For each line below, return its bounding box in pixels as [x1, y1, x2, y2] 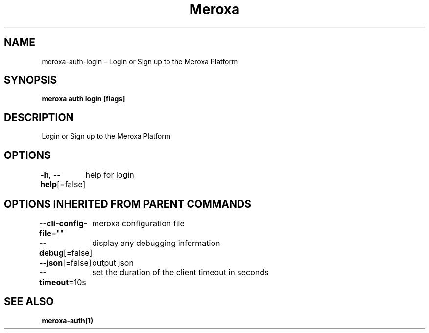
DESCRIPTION [4, 111, 74, 124]
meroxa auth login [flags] [42, 94, 125, 103]
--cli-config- [39, 218, 88, 228]
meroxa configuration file [92, 218, 185, 228]
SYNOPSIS [4, 74, 57, 87]
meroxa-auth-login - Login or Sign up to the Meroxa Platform [42, 57, 238, 66]
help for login [85, 170, 134, 180]
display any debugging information [92, 238, 220, 248]
